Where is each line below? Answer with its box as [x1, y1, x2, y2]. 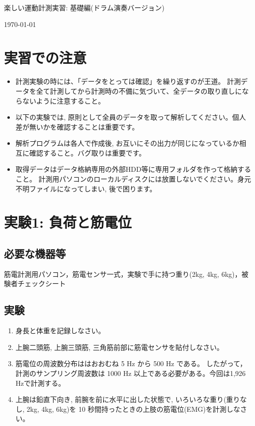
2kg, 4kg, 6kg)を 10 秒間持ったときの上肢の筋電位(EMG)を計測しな [27, 403, 240, 414]
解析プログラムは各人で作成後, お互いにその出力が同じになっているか [15, 138, 239, 148]
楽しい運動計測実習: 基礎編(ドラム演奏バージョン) [4, 2, 165, 12]
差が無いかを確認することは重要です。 [15, 121, 139, 132]
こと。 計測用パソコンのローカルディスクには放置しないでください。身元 [15, 174, 252, 184]
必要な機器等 [4, 246, 66, 261]
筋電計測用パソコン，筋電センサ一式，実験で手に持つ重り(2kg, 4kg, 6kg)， [4, 268, 242, 279]
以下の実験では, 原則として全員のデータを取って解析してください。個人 [15, 112, 246, 122]
